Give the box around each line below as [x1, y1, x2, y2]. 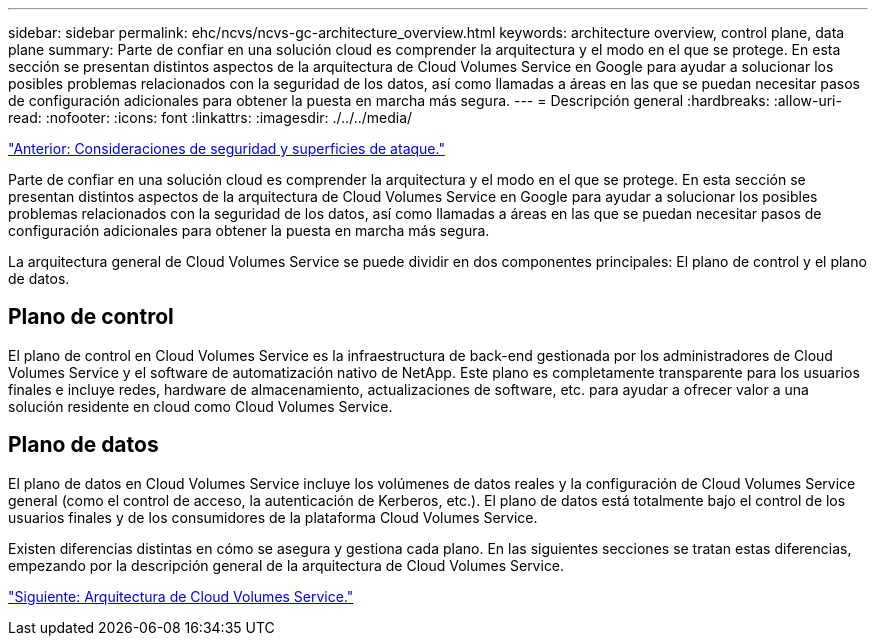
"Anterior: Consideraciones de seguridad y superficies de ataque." [8, 140, 445, 157]
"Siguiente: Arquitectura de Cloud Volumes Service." [8, 587, 354, 605]
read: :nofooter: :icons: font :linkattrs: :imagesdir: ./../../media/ [8, 109, 413, 126]
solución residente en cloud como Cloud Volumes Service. [8, 397, 393, 415]
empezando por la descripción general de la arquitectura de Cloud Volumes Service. [8, 556, 565, 574]
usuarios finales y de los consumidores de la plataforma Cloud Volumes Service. [8, 508, 538, 526]
